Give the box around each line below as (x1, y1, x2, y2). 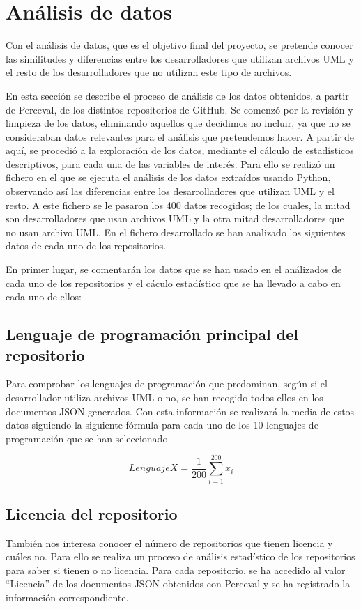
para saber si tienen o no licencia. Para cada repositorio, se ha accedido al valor (6, 562, 346, 577)
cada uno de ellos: (6, 289, 82, 304)
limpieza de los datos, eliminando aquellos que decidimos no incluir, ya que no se (6, 116, 351, 130)
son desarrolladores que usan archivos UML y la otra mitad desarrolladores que (6, 211, 344, 226)
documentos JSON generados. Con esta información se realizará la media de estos (6, 403, 355, 418)
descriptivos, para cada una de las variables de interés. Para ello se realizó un (6, 156, 335, 171)
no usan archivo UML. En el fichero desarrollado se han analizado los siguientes (6, 224, 346, 239)
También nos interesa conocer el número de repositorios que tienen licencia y (6, 535, 333, 550)
